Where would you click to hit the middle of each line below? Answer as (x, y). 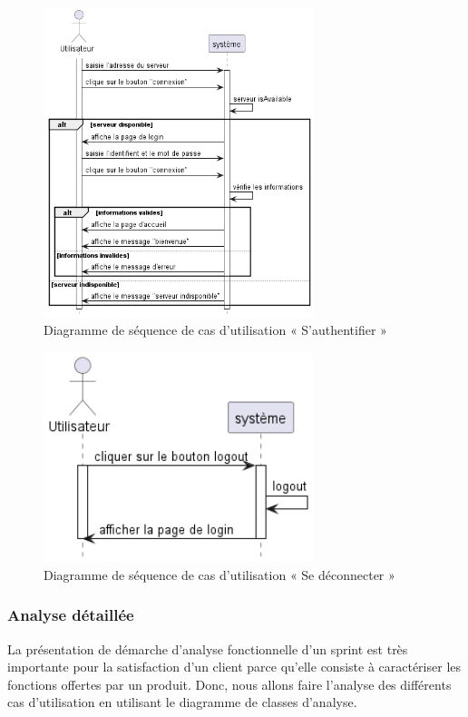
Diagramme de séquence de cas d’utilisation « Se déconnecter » (219, 574)
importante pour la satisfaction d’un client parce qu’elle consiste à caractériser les (234, 667)
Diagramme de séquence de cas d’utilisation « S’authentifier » (215, 330)
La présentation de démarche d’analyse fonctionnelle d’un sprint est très (208, 648)
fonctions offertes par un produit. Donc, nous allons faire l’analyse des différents (229, 684)
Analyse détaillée (71, 615)
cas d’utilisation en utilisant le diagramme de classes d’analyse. (182, 702)
